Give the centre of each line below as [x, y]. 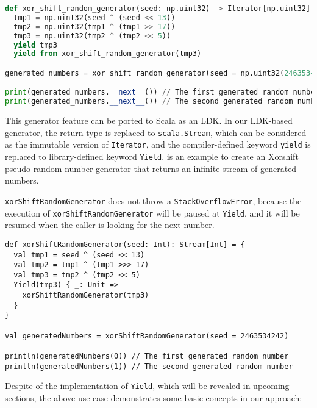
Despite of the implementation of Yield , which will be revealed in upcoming [147, 386]
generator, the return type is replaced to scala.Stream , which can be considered [156, 132]
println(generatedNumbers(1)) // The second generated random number [149, 366]
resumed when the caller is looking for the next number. [110, 225]
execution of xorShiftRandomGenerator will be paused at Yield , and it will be [152, 213]
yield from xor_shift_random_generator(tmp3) [108, 54]
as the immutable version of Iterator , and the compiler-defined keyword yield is [158, 144]
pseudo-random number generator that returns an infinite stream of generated [151, 168]
